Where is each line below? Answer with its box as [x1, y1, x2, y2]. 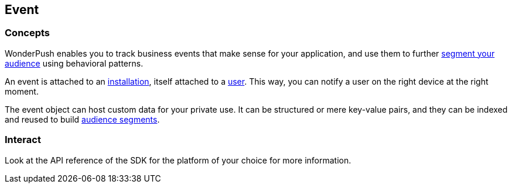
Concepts [5, 27, 50, 39]
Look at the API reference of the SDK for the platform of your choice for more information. [5, 155, 351, 165]
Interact [5, 134, 41, 146]
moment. [5, 86, 39, 96]
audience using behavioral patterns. [5, 58, 144, 68]
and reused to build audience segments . [5, 114, 160, 124]
